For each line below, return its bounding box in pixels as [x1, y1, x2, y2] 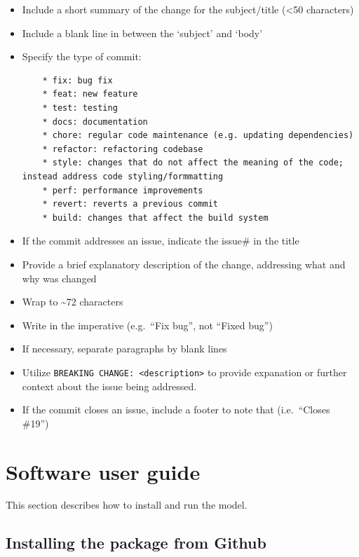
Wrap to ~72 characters [22, 294, 123, 309]
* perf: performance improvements [42, 185, 203, 195]
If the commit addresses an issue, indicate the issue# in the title [22, 233, 299, 248]
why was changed [22, 270, 97, 285]
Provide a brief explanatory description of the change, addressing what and [22, 256, 346, 271]
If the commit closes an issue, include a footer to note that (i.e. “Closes [22, 402, 330, 417]
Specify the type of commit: [22, 49, 142, 64]
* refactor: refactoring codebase [42, 144, 203, 154]
